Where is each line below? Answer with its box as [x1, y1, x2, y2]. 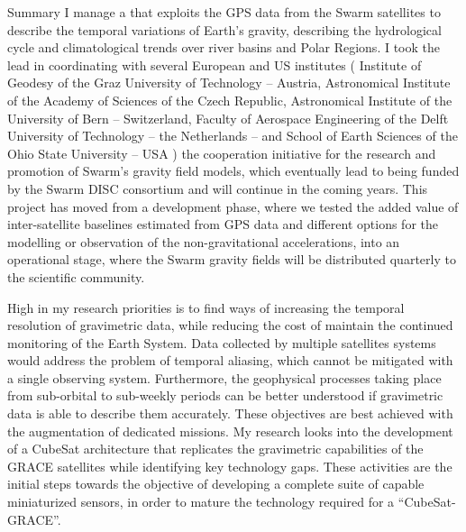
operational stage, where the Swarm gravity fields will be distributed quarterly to [7, 250, 456, 269]
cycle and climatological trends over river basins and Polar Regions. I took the [7, 38, 440, 57]
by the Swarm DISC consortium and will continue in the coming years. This [7, 179, 428, 197]
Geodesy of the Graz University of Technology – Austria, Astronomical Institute [7, 73, 451, 92]
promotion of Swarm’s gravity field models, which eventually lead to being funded [7, 161, 460, 180]
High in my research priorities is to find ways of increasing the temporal [7, 298, 405, 316]
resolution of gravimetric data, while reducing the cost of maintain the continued [7, 316, 453, 335]
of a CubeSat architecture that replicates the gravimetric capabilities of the [7, 439, 424, 458]
